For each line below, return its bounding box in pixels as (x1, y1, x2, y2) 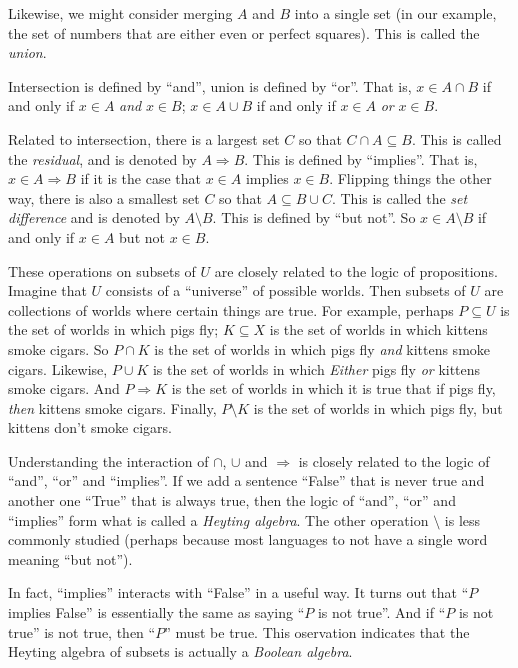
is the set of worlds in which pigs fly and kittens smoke (154, 338, 491, 359)
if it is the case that (80, 168, 201, 189)
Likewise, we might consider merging (8, 3, 233, 23)
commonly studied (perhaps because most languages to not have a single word (8, 529, 488, 550)
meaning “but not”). (8, 548, 133, 569)
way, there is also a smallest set (8, 187, 200, 208)
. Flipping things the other (329, 168, 492, 189)
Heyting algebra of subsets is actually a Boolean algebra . (8, 641, 353, 662)
